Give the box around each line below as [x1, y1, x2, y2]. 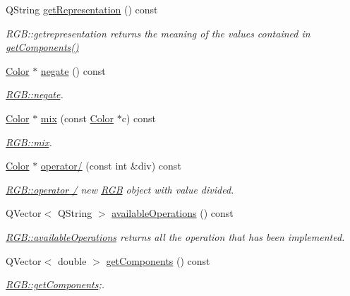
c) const [121, 110, 156, 125]
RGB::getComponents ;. [6, 277, 105, 292]
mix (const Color [40, 110, 114, 125]
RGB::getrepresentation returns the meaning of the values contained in [6, 25, 310, 40]
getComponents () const [106, 253, 210, 268]
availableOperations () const [111, 206, 234, 220]
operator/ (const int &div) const [40, 158, 181, 173]
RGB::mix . [6, 134, 52, 149]
